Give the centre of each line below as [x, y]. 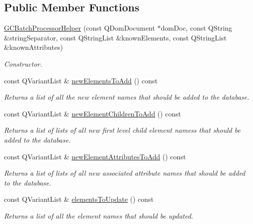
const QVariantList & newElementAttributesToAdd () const [95, 156]
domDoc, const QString [196, 28]
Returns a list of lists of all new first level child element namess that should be [122, 130]
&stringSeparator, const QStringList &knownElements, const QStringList [115, 37]
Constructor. [23, 63]
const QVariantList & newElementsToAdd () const [81, 80]
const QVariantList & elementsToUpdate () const [79, 199]
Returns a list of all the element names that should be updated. [99, 215]
